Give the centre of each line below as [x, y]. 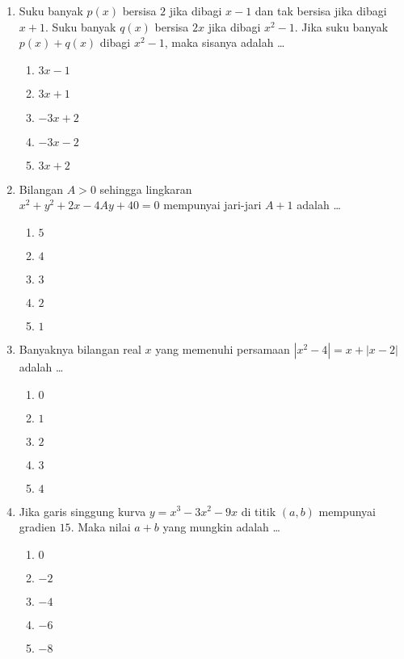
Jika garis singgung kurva [82, 511]
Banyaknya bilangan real [80, 348]
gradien [37, 527]
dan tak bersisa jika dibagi [321, 10]
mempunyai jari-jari [213, 205]
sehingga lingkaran [146, 189]
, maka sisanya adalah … [225, 42]
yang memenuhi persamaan [223, 348]
